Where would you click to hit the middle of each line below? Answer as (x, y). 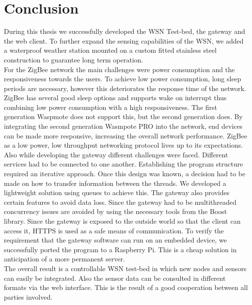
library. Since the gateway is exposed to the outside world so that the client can (122, 221)
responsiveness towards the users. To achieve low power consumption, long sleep (123, 79)
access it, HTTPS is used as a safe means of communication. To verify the (114, 230)
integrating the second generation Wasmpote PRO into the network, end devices (123, 126)
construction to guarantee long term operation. (74, 59)
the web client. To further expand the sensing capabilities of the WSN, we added (124, 40)
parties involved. (28, 297)
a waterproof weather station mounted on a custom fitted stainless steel (110, 50)
